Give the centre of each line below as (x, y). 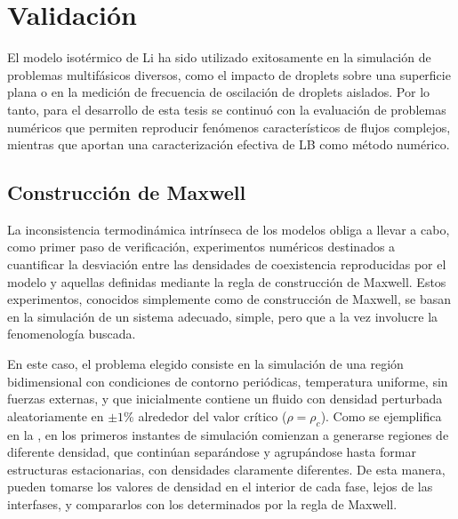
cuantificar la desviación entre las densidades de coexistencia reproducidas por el (227, 264)
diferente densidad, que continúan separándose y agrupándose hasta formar (212, 452)
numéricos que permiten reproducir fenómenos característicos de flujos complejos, (229, 127)
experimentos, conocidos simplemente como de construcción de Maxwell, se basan (229, 299)
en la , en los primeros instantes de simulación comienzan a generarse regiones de (228, 434)
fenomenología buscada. (72, 334)
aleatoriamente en (56, 415)
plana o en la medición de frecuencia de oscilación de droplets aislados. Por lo (219, 92)
